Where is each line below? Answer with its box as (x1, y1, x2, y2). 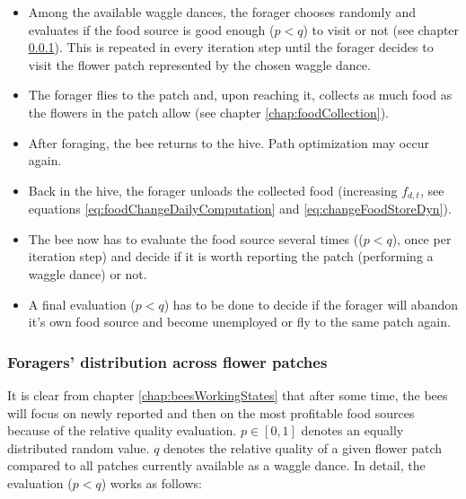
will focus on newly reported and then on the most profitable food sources (7, 403, 415, 422)
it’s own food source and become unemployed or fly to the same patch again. (28, 312, 451, 331)
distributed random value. (7, 438, 150, 457)
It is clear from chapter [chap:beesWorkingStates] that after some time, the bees (7, 385, 448, 404)
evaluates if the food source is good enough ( (28, 20, 275, 39)
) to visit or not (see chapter (303, 20, 460, 39)
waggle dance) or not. (28, 264, 147, 283)
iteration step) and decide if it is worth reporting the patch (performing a (28, 247, 434, 266)
